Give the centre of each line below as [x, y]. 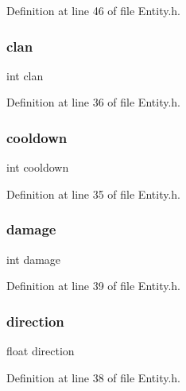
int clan [25, 75]
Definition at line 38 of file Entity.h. [93, 377]
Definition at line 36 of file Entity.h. [93, 102]
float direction [41, 351]
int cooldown [38, 167]
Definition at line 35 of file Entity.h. [93, 194]
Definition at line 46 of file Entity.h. [93, 10]
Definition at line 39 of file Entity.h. [93, 286]
